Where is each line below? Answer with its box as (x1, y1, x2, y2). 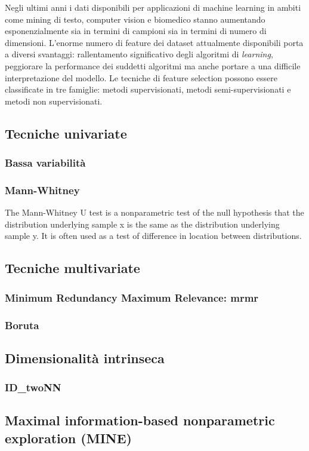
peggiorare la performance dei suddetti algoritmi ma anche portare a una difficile (5, 59, 301, 72)
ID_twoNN (5, 380, 61, 395)
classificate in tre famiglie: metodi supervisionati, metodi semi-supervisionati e (5, 83, 291, 96)
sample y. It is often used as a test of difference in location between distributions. (5, 229, 302, 242)
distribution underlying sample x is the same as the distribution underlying (5, 217, 280, 230)
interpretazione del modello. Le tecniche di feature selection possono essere (5, 71, 277, 84)
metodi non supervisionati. (5, 94, 103, 107)
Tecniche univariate (5, 124, 127, 142)
